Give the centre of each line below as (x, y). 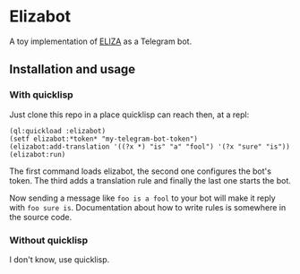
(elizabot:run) (38, 154)
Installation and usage (73, 69)
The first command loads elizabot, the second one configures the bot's (140, 171)
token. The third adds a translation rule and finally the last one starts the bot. (150, 180)
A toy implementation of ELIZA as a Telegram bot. (101, 41)
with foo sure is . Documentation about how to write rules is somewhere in (148, 207)
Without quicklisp (49, 240)
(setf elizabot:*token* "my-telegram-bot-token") (104, 139)
